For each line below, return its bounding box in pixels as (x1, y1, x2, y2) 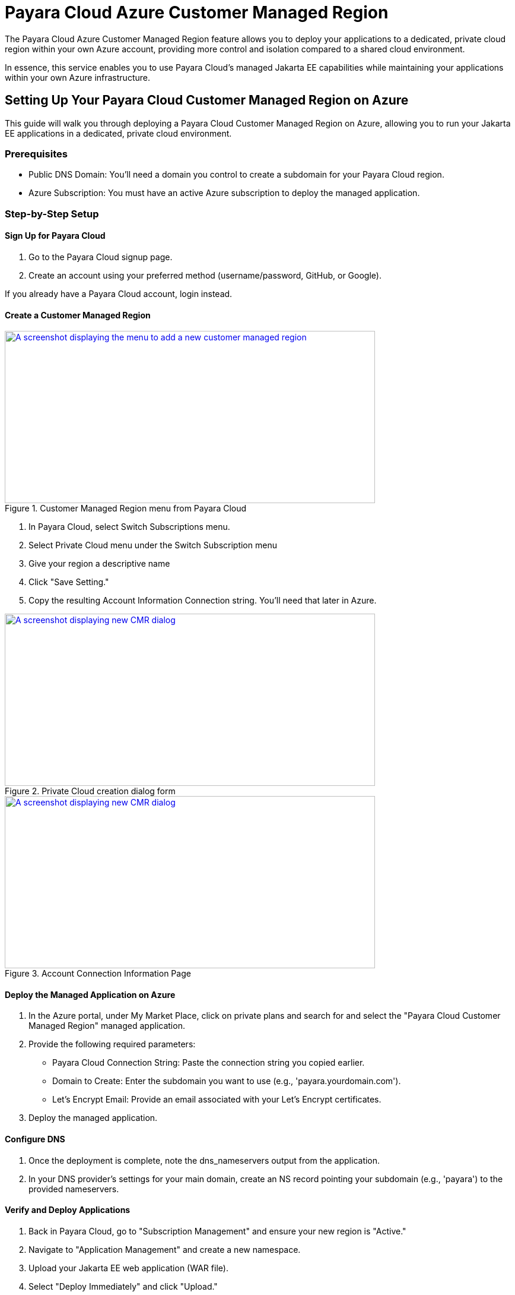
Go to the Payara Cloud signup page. (28, 251, 173, 262)
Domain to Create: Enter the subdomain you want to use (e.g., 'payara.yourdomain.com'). (52, 1076, 401, 1086)
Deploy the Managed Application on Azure (5, 989, 176, 1000)
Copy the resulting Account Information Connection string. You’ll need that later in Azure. (28, 595, 377, 606)
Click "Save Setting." (28, 577, 109, 588)
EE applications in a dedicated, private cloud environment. (5, 128, 232, 138)
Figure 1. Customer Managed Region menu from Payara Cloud (5, 503, 247, 514)
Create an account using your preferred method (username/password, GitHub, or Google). (28, 270, 382, 280)
